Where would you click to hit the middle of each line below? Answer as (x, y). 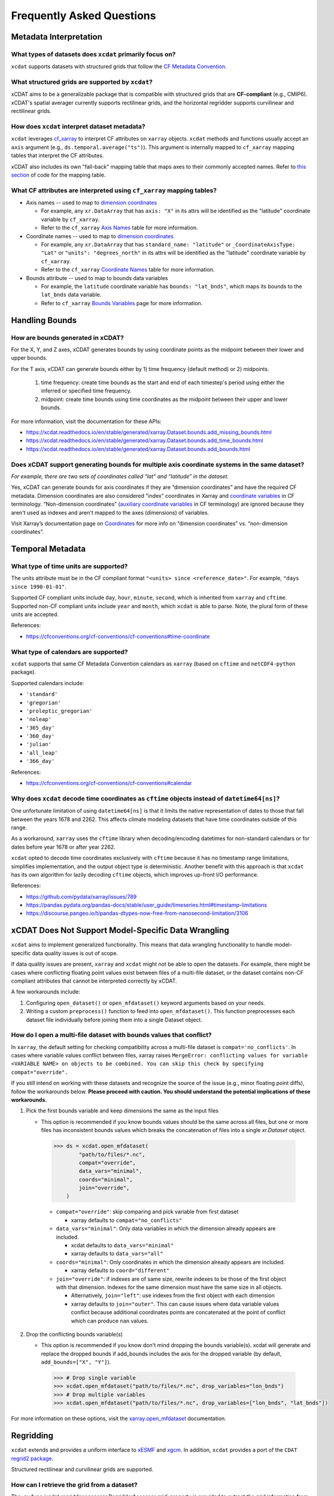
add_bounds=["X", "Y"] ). (76, 1362)
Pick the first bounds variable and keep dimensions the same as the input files (122, 1111)
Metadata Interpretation (57, 37)
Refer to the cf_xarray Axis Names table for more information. (119, 228)
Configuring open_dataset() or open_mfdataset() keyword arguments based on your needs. (146, 1003)
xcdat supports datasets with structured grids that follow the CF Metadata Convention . (119, 66)
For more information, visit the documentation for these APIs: (86, 421)
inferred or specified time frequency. (86, 391)
